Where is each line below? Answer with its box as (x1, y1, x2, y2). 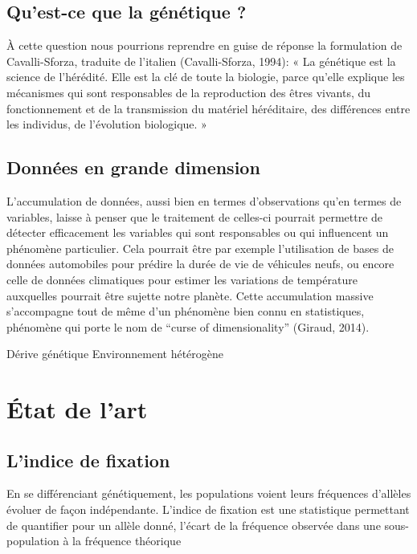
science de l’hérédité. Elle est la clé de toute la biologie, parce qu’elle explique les (6, 68, 405, 85)
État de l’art (6, 393, 148, 426)
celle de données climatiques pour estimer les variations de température (6, 271, 358, 287)
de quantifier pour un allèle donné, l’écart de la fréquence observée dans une (6, 516, 381, 533)
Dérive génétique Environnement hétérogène (6, 345, 224, 362)
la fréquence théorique (72, 532, 182, 549)
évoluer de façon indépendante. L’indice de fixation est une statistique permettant (6, 501, 410, 518)
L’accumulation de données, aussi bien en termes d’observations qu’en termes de (6, 192, 402, 209)
